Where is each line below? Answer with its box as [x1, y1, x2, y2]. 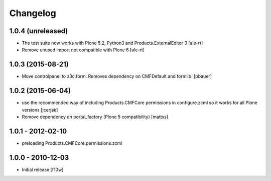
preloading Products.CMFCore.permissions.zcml [22, 140, 122, 146]
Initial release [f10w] [22, 166, 64, 172]
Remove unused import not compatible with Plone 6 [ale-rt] [22, 47, 145, 53]
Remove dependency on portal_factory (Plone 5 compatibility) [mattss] [22, 114, 168, 120]
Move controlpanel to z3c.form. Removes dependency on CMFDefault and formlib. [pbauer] [22, 73, 212, 79]
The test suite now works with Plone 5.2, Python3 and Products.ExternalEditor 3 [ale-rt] [22, 40, 203, 46]
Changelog [9, 8, 56, 19]
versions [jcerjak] [22, 107, 58, 113]
